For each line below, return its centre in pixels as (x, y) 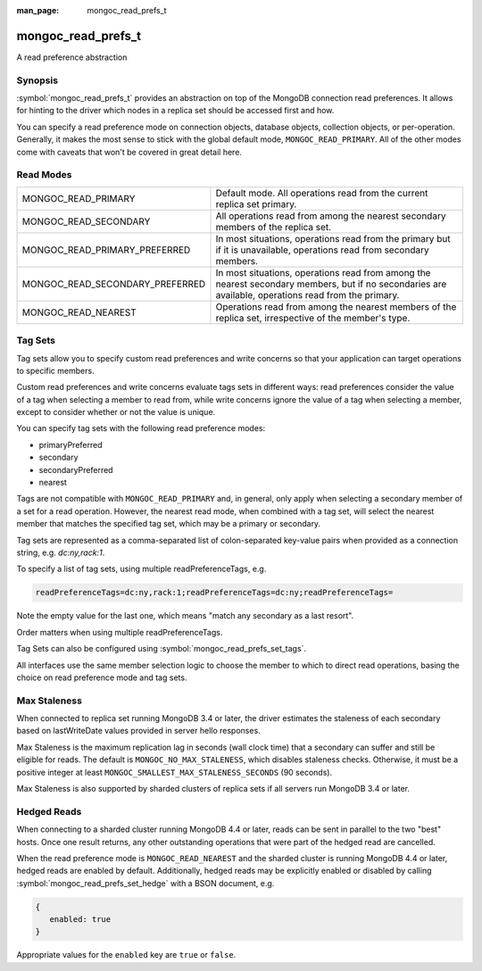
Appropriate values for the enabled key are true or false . (126, 955)
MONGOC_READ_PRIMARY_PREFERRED (106, 250)
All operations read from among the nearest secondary (331, 216)
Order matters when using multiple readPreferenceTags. (120, 632)
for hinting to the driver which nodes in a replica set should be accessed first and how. (175, 111)
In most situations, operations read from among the (323, 272)
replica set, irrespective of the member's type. (313, 318)
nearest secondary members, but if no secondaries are (331, 284)
